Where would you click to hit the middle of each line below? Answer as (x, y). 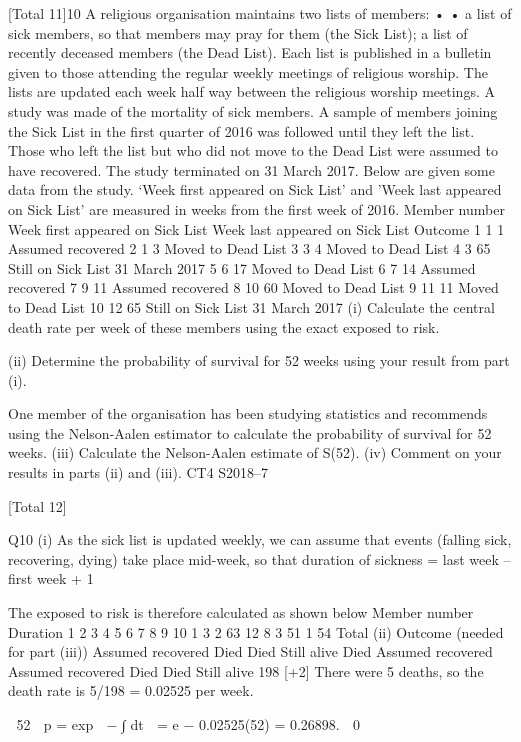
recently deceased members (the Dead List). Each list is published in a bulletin (250, 52)
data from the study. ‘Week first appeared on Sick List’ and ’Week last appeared (255, 189)
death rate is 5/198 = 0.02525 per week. (131, 690)
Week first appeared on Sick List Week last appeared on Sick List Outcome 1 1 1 (256, 228)
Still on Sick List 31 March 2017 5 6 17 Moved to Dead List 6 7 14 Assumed (242, 267)
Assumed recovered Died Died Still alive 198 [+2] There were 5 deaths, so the (246, 670)
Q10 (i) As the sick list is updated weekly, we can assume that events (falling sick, (260, 539)
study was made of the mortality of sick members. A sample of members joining (253, 110)
